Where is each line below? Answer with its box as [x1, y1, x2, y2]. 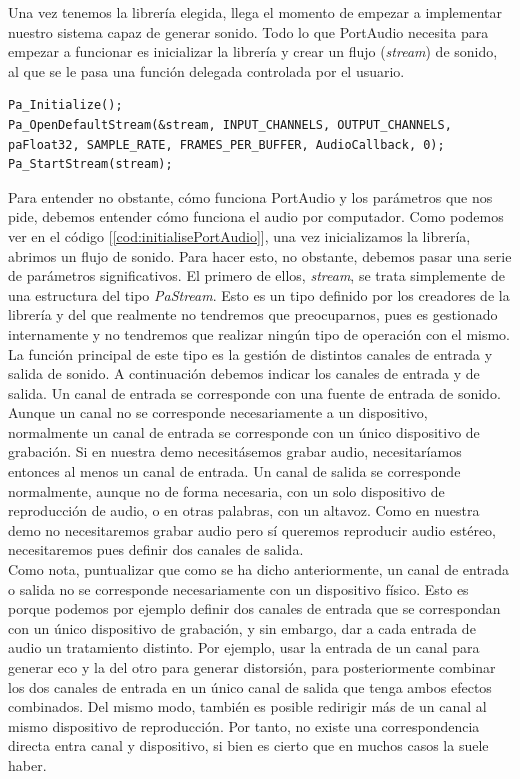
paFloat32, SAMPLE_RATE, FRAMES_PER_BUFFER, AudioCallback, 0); [8, 137, 445, 152]
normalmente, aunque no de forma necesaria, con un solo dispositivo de [8, 480, 445, 501]
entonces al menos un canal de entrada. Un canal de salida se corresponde [8, 461, 461, 482]
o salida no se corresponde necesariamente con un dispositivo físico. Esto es [8, 578, 469, 599]
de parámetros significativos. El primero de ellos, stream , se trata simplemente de [8, 265, 505, 286]
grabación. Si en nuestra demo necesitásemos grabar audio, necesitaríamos [8, 441, 462, 462]
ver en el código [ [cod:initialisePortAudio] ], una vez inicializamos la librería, [8, 225, 471, 246]
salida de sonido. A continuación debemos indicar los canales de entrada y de [8, 363, 480, 384]
